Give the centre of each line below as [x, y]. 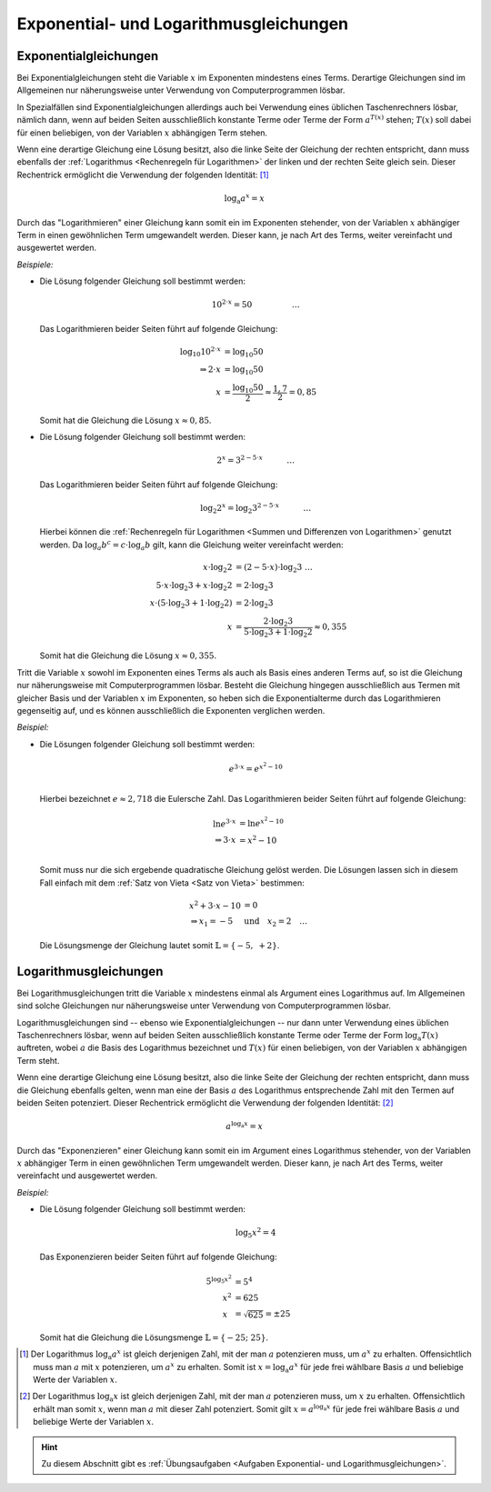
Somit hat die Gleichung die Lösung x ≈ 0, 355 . [128, 656]
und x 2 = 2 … [276, 923]
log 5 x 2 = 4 [256, 1233]
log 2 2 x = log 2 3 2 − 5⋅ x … [256, 508]
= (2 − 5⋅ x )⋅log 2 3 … [274, 568]
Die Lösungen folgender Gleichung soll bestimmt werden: [147, 744]
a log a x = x [245, 1126]
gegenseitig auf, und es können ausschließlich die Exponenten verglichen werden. [171, 710]
